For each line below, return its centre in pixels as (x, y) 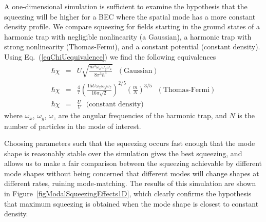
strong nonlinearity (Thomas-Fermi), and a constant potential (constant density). (132, 47)
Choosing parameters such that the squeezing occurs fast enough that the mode (130, 143)
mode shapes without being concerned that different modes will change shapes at (132, 173)
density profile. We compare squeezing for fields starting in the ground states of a (132, 26)
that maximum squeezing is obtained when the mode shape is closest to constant (131, 203)
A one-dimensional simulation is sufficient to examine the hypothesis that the (126, 6)
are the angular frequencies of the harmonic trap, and (142, 115)
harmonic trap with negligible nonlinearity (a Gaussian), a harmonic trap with (128, 36)
